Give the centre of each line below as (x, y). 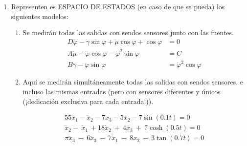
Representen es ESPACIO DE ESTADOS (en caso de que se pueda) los (118, 6)
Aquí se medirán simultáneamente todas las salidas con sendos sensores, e (133, 82)
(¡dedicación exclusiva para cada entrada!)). (88, 101)
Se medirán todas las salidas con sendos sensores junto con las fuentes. (128, 32)
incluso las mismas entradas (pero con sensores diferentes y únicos (122, 91)
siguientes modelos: (40, 16)
